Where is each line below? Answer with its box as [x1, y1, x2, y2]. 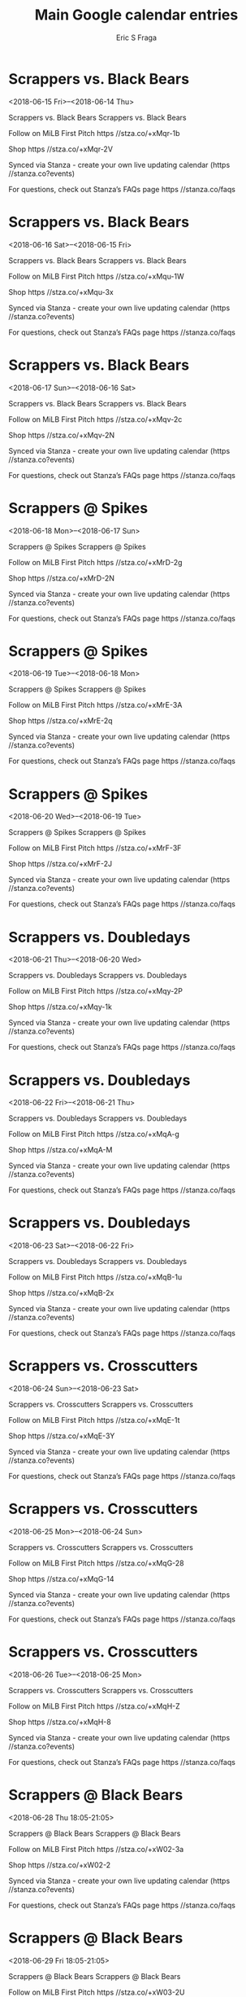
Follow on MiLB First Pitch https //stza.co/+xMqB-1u [8, 1272, 183, 1282]
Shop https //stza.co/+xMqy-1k [8, 1002, 112, 1012]
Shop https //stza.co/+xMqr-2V [8, 144, 114, 154]
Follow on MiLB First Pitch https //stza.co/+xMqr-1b [8, 128, 180, 138]
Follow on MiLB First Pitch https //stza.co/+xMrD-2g [8, 557, 183, 567]
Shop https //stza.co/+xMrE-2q [8, 716, 113, 726]
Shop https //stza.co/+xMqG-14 [8, 1574, 115, 1584]
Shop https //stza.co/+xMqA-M [8, 1145, 113, 1155]
